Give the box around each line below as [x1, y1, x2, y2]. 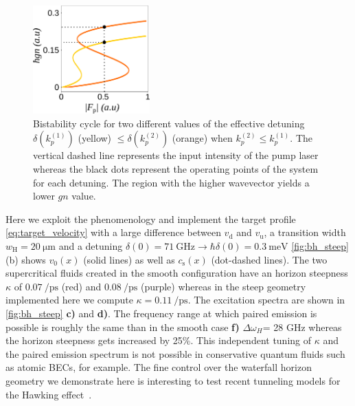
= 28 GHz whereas [262, 319, 342, 334]
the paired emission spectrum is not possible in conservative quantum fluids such [5, 346, 345, 361]
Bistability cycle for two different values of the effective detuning [33, 116, 305, 130]
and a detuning [58, 238, 123, 253]
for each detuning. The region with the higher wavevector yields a [33, 175, 310, 189]
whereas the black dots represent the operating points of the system [33, 162, 319, 175]
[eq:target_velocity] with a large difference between [5, 225, 221, 239]
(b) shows [5, 252, 46, 266]
